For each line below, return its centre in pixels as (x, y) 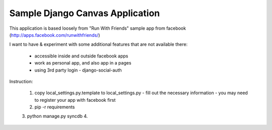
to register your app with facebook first (75, 100)
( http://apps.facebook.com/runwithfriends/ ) (55, 35)
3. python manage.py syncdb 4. (55, 116)
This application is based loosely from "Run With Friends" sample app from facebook (98, 28)
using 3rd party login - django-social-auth (78, 70)
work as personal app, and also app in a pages (83, 63)
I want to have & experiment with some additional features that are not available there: (98, 44)
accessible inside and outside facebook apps (81, 56)
